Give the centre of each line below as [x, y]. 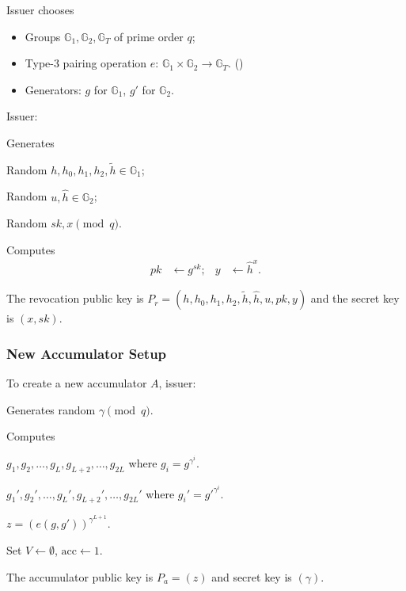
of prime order [149, 36]
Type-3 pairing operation [86, 63]
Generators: [53, 89]
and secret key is [252, 576]
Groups [43, 36]
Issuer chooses [40, 10]
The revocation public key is [75, 298]
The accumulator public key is [80, 576]
